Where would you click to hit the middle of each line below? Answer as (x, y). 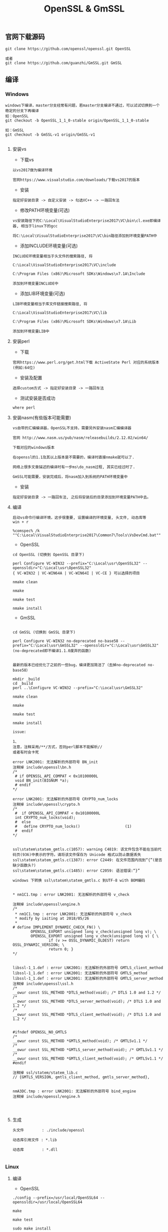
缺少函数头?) (24, 866)
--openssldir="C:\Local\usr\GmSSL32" (119, 646)
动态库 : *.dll (35, 1150)
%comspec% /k (26, 531)
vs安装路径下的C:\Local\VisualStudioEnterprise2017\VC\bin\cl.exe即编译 (87, 221)
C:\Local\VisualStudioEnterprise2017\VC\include (64, 265)
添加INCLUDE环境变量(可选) (49, 246)
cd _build (23, 684)
